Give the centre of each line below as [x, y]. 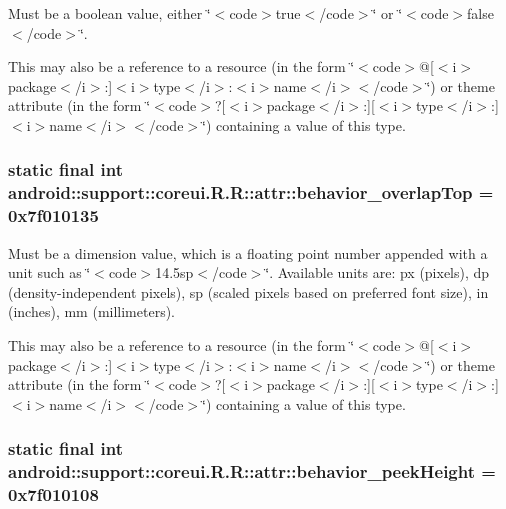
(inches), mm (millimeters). [92, 311]
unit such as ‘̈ [49, 272]
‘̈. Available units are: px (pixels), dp [377, 272]
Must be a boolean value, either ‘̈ [109, 13]
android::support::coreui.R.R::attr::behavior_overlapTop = [251, 192]
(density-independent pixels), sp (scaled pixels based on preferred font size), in [248, 291]
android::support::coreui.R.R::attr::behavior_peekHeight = [252, 471]
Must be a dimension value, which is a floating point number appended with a [248, 252]
